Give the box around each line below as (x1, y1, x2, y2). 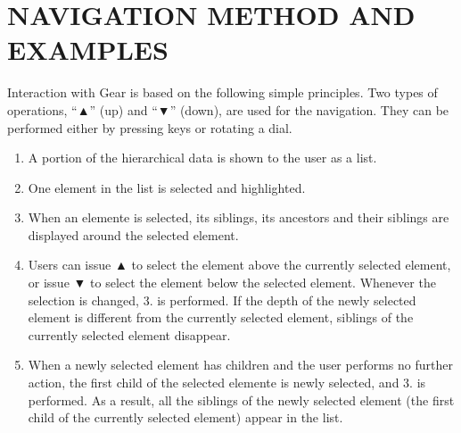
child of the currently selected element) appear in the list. (28, 408, 343, 427)
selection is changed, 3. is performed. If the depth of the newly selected (28, 290, 416, 309)
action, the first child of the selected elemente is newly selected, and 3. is (28, 373, 426, 392)
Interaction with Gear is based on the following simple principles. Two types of (7, 83, 438, 102)
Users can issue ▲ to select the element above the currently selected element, (28, 255, 451, 274)
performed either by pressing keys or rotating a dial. (7, 118, 292, 137)
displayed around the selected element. (28, 225, 239, 244)
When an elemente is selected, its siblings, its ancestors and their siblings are (28, 208, 449, 227)
